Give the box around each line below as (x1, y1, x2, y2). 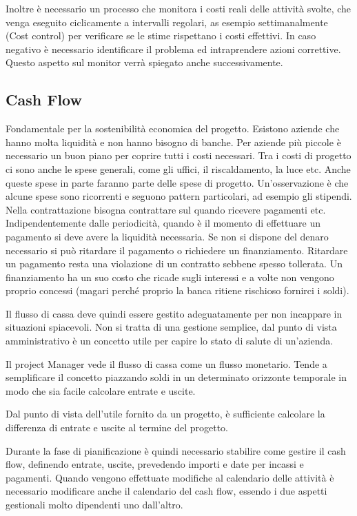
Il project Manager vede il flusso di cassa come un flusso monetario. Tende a (6, 356, 327, 371)
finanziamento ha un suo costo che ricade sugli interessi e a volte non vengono (6, 269, 334, 284)
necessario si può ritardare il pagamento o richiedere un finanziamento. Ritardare (6, 242, 348, 257)
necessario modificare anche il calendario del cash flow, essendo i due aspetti (6, 484, 327, 498)
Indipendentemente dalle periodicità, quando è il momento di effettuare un (6, 216, 321, 230)
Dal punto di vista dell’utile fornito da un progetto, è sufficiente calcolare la (6, 406, 325, 421)
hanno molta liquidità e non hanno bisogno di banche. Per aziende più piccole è (6, 134, 341, 149)
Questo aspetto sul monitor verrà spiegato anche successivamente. (6, 55, 283, 70)
